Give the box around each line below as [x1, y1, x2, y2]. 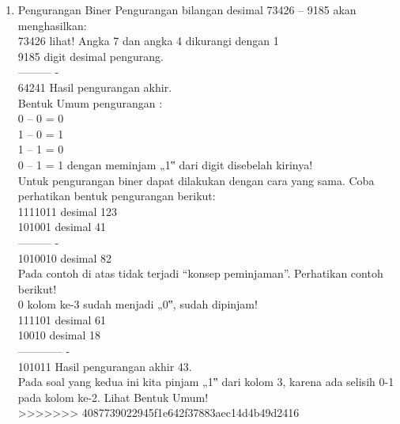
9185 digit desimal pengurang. [17, 47, 164, 64]
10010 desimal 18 [17, 327, 101, 343]
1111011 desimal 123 [17, 203, 118, 219]
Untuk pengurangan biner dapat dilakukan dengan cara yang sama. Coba [17, 172, 375, 188]
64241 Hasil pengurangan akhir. [17, 78, 172, 95]
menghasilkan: [17, 17, 87, 33]
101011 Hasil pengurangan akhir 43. [17, 358, 192, 374]
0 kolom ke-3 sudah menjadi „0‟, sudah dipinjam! [17, 296, 258, 312]
